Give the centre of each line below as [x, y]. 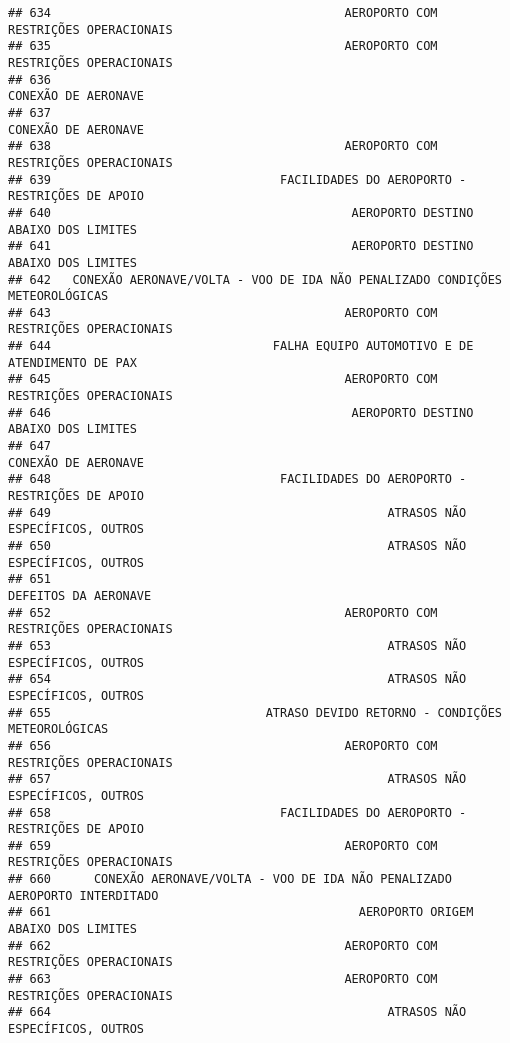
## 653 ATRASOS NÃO [237, 645]
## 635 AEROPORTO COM [223, 46]
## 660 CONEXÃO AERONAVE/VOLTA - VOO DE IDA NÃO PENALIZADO [230, 879]
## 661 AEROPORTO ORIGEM [241, 912]
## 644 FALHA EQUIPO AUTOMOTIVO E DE [241, 346]
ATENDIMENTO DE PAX [72, 362]
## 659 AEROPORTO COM [223, 845]
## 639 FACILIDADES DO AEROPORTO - [237, 179]
